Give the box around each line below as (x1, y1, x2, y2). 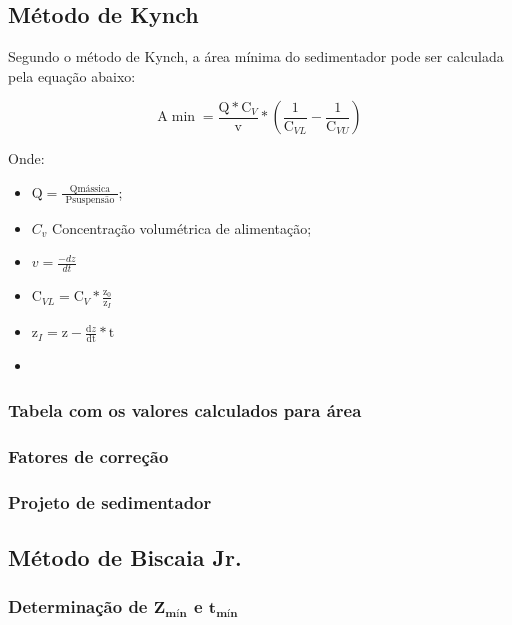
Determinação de (8, 594, 148, 619)
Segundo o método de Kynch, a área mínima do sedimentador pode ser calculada (8, 46, 504, 67)
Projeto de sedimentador (8, 489, 212, 514)
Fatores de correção (8, 443, 169, 468)
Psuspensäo (65, 194, 115, 205)
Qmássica (69, 183, 111, 194)
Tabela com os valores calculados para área (8, 397, 362, 422)
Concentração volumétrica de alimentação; (52, 217, 312, 238)
